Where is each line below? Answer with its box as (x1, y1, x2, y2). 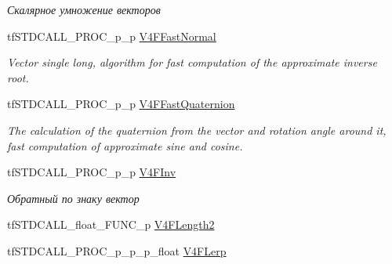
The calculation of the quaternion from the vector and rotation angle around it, (7, 121, 387, 138)
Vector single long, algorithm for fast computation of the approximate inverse (7, 54, 377, 71)
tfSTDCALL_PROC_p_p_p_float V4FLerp (7, 242, 227, 259)
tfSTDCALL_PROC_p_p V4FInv (7, 164, 176, 180)
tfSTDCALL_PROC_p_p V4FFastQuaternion (7, 96, 235, 112)
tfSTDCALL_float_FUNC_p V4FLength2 (7, 216, 215, 233)
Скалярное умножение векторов (7, 2, 161, 17)
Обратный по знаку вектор (7, 190, 140, 206)
